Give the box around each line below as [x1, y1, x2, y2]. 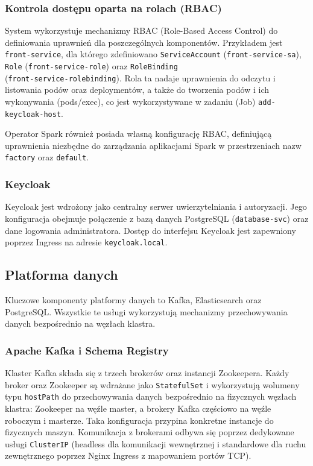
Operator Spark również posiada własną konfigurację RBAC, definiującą [5, 127, 272, 140]
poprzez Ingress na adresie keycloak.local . [5, 236, 168, 248]
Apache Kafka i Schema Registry [5, 342, 169, 357]
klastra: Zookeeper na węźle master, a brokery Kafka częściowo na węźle [5, 401, 271, 414]
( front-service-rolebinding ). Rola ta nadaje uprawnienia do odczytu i [5, 71, 276, 84]
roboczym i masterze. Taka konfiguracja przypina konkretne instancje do [5, 414, 274, 426]
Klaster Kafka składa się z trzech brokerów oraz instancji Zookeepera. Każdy [5, 367, 289, 379]
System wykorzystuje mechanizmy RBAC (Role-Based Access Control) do [5, 24, 278, 37]
